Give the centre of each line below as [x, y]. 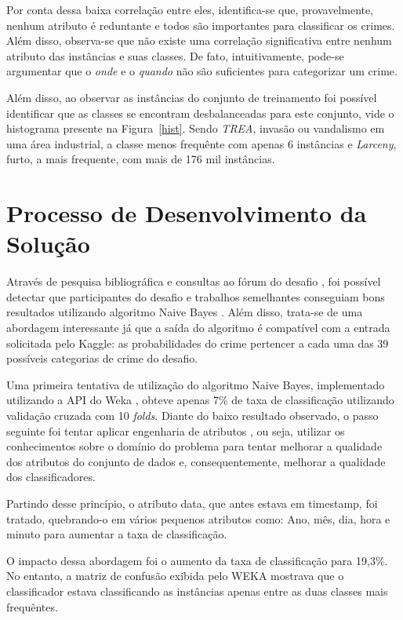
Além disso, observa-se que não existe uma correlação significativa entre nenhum [199, 40]
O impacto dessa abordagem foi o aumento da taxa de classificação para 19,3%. [197, 560]
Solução [48, 244]
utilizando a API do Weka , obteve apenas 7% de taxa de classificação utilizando [200, 400]
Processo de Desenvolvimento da [187, 213]
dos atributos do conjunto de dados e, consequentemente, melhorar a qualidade [196, 461]
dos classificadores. [51, 477]
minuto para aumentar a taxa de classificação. [117, 534]
